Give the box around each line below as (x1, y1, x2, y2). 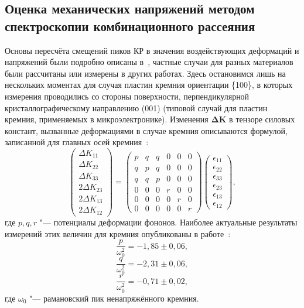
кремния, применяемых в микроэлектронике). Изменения (5, 113, 209, 125)
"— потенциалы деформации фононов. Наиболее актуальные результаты (39, 215, 298, 228)
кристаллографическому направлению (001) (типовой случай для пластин (5, 101, 268, 114)
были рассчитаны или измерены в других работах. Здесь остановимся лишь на (5, 67, 286, 79)
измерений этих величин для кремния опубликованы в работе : (5, 227, 231, 239)
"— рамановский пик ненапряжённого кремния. (29, 292, 199, 304)
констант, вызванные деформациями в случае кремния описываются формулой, (5, 124, 288, 136)
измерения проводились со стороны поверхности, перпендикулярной (5, 90, 250, 102)
